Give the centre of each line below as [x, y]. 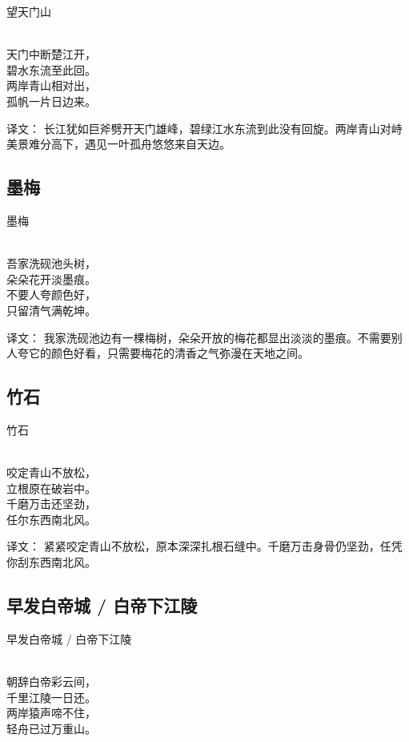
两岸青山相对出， [51, 85]
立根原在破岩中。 [51, 488]
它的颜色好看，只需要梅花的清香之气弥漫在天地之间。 [168, 353]
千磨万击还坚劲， [51, 504]
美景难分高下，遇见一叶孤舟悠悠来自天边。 [118, 144]
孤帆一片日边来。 [51, 101]
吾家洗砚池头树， [51, 263]
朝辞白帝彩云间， [51, 682]
